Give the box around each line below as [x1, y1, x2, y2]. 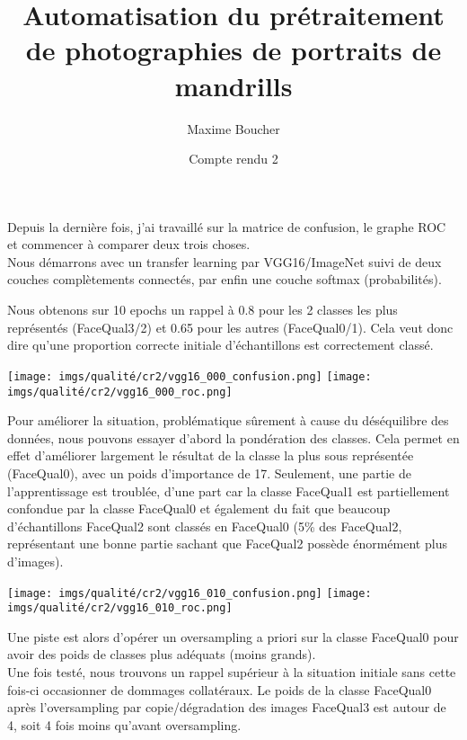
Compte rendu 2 [189, 149, 278, 168]
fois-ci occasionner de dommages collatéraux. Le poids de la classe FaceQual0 [7, 680, 432, 699]
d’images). [7, 551, 64, 570]
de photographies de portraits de [25, 31, 442, 68]
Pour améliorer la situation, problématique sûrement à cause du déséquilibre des [7, 411, 449, 430]
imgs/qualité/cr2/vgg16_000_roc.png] [7, 385, 233, 398]
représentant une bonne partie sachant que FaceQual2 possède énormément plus [7, 534, 447, 553]
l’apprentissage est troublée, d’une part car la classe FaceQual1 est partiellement [7, 481, 450, 500]
